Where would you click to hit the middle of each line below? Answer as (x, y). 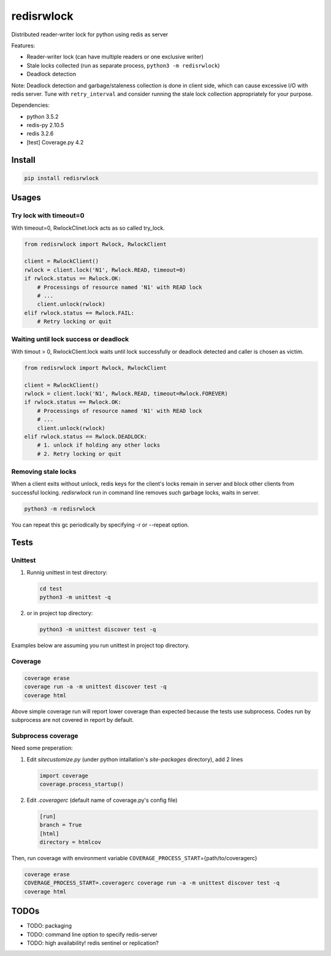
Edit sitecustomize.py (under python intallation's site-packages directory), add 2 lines (135, 759)
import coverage (64, 775)
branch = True (61, 825)
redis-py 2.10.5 (45, 125)
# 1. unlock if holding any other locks (99, 445)
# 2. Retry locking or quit (79, 454)
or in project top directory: (60, 613)
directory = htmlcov (70, 842)
